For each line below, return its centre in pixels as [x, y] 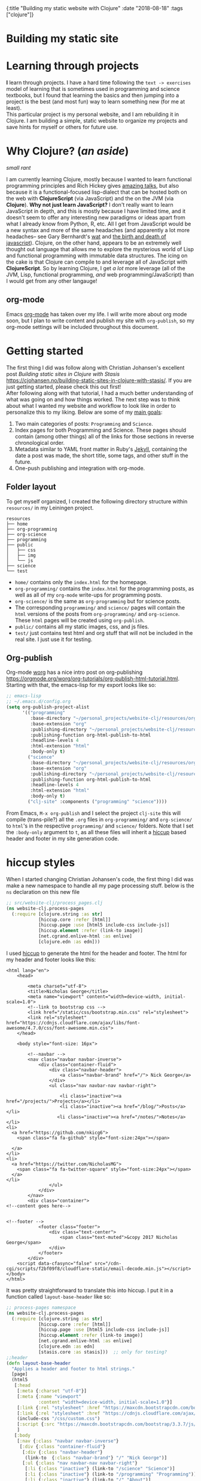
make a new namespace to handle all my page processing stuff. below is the [100, 885]
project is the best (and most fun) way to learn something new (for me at [96, 102]
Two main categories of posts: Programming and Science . [84, 423]
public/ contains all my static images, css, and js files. [82, 627]
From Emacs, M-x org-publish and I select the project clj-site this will [94, 813]
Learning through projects [73, 66]
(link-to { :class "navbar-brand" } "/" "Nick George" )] [96, 1458]
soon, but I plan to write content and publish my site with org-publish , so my [100, 320]
